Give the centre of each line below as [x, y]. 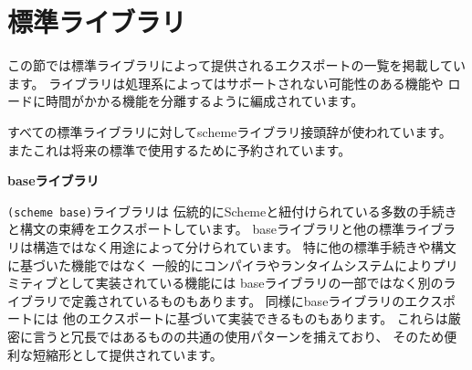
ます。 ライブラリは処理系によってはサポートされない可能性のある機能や [226, 83]
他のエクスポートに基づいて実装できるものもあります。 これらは [255, 318]
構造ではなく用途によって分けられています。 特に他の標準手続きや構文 [244, 246]
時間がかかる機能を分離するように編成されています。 [205, 101]
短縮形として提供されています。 [127, 354]
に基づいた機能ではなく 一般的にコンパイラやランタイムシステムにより [220, 264]
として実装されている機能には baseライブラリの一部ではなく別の [251, 283]
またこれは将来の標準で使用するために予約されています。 [179, 149]
